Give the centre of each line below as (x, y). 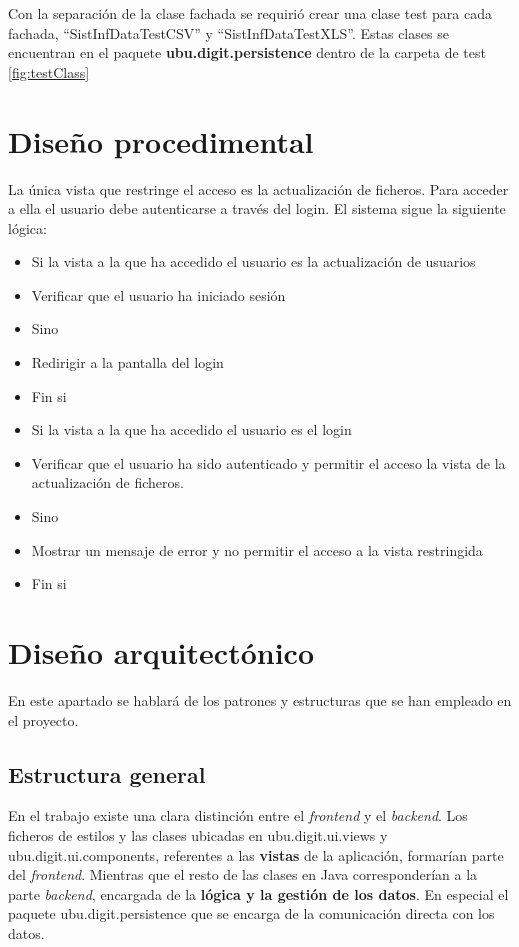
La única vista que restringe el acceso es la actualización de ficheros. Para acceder (258, 188)
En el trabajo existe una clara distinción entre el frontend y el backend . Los (238, 815)
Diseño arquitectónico (161, 652)
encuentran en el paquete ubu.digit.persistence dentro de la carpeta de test (247, 52)
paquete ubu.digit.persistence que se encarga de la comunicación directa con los (251, 913)
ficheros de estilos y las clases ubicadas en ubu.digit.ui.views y (198, 834)
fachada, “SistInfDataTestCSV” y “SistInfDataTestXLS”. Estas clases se (228, 32)
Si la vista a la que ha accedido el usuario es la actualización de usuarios (253, 261)
